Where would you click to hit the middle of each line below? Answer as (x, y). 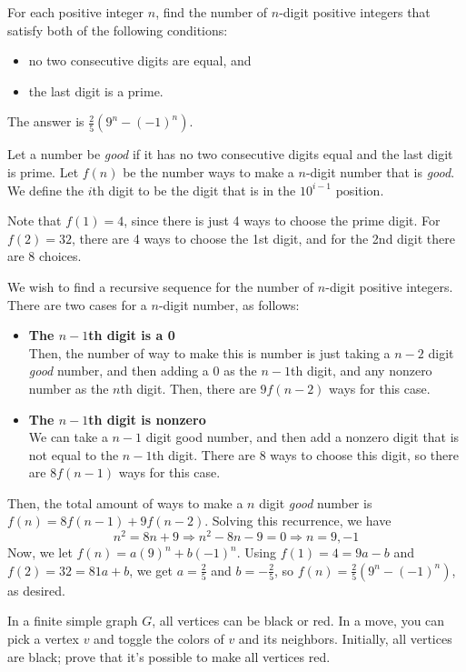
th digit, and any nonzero (362, 371)
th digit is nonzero (147, 419)
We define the (45, 190)
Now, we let (40, 552)
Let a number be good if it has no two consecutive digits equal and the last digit (230, 154)
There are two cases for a (77, 304)
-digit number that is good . (380, 171)
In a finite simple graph (73, 621)
